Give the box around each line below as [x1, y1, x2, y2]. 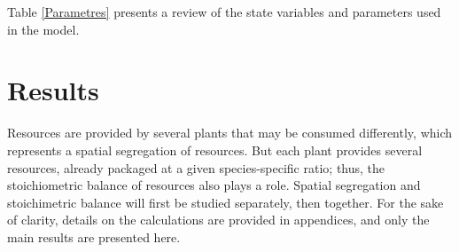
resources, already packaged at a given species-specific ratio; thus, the [7, 158, 385, 177]
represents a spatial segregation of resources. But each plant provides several [7, 140, 423, 159]
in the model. [7, 20, 80, 38]
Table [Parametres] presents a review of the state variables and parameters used [7, 3, 441, 20]
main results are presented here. [7, 227, 181, 246]
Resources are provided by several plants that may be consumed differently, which [7, 123, 453, 142]
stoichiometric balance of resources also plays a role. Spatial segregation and [7, 176, 421, 194]
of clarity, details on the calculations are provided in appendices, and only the [7, 210, 430, 229]
